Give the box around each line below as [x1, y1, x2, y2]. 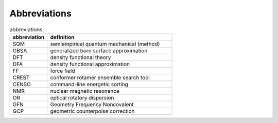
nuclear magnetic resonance [50, 87, 119, 94]
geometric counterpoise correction [50, 108, 135, 115]
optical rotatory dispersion [50, 94, 114, 101]
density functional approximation [50, 60, 130, 68]
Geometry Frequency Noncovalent [50, 100, 134, 108]
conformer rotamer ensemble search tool [50, 74, 150, 81]
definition [50, 33, 75, 40]
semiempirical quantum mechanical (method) [50, 40, 160, 47]
